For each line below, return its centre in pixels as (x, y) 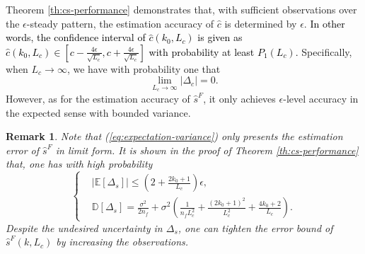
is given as (220, 37)
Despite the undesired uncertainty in (84, 227)
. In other (324, 23)
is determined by (261, 23)
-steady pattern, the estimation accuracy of (120, 23)
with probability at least (202, 51)
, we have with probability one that (144, 68)
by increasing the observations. (122, 242)
